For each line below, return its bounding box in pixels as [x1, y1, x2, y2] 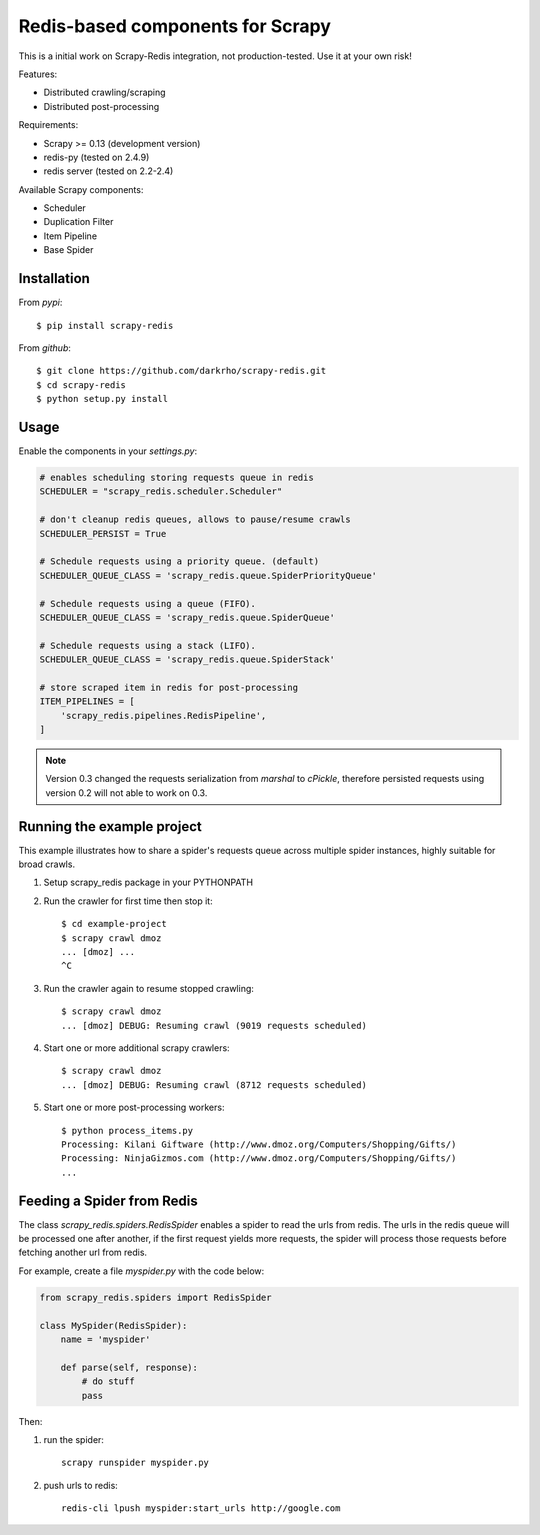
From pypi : [18, 296, 63, 309]
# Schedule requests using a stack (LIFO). [39, 640, 257, 651]
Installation [18, 270, 90, 287]
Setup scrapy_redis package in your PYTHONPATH [43, 876, 254, 889]
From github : [18, 341, 72, 354]
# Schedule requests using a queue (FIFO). [39, 598, 257, 609]
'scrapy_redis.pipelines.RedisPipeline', [60, 710, 267, 721]
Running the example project [18, 818, 202, 835]
